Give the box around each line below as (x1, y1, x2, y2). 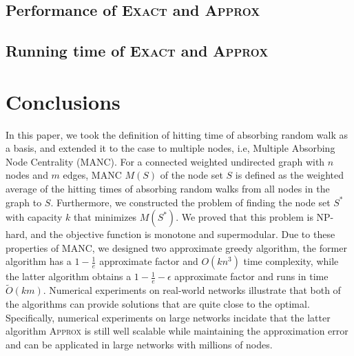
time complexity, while (243, 254, 339, 268)
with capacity (6, 210, 63, 224)
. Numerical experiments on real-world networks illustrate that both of (43, 283, 341, 297)
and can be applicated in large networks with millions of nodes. (6, 337, 273, 351)
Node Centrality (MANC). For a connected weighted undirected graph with (6, 154, 325, 168)
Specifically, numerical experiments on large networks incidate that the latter (6, 310, 331, 324)
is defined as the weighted (235, 168, 344, 182)
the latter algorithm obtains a (6, 269, 132, 284)
